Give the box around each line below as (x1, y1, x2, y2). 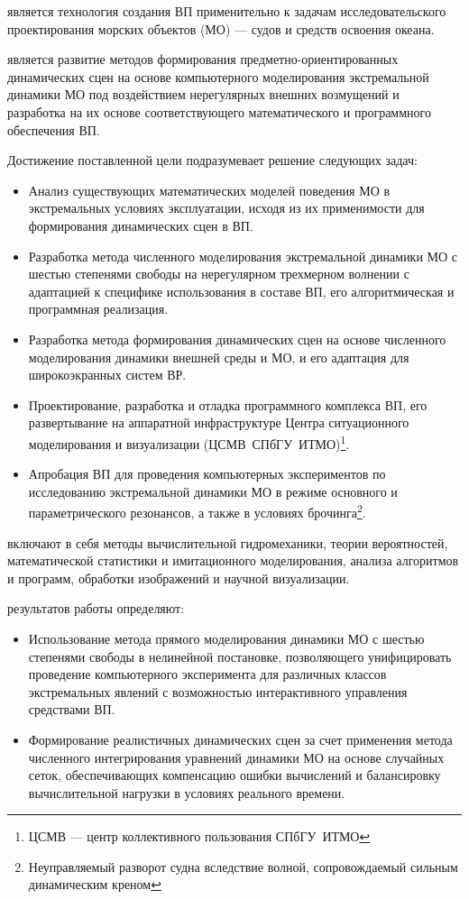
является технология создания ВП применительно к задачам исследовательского (7, 2, 446, 20)
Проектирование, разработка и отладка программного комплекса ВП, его (28, 395, 428, 414)
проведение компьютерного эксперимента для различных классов (28, 665, 387, 683)
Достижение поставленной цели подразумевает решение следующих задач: (7, 151, 418, 170)
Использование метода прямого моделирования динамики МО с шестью (28, 628, 425, 647)
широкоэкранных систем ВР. (28, 365, 187, 384)
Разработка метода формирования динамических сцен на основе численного (28, 329, 446, 348)
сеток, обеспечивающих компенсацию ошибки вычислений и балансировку (28, 766, 441, 784)
